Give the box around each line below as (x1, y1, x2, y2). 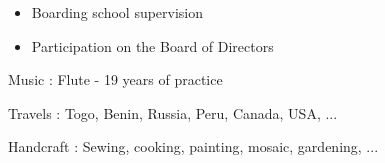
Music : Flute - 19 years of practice (8, 69, 223, 90)
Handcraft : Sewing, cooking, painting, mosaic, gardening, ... (8, 136, 379, 157)
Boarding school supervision (31, 2, 204, 22)
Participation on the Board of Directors (31, 35, 274, 56)
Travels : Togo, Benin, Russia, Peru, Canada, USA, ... (8, 102, 338, 123)
